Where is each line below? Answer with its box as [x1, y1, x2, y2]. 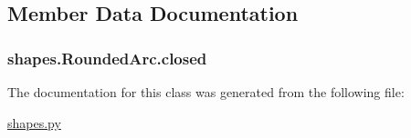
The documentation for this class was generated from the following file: [7, 83, 405, 101]
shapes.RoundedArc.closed [7, 46, 207, 69]
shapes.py [7, 113, 61, 132]
